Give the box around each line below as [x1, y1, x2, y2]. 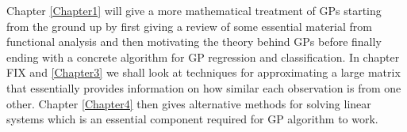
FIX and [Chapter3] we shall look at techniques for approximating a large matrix [6, 64, 401, 81]
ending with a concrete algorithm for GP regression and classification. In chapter [6, 48, 400, 65]
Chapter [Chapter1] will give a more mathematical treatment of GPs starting [6, 2, 382, 18]
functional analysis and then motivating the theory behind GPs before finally [6, 33, 382, 50]
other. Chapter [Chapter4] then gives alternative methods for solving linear [6, 95, 371, 111]
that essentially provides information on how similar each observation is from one [6, 79, 401, 96]
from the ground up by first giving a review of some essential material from [6, 17, 372, 34]
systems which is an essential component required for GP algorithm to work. [6, 111, 378, 127]
